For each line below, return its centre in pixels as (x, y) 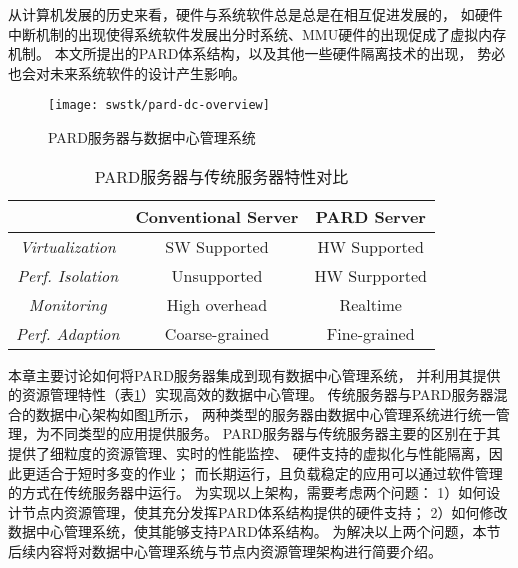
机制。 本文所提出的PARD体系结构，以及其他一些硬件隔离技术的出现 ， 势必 (257, 53)
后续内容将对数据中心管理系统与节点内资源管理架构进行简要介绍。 (225, 550)
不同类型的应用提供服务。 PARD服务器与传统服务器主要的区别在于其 (275, 433)
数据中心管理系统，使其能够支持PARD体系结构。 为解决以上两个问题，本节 (254, 531)
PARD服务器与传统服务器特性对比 (221, 176)
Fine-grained (370, 333)
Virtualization (67, 246)
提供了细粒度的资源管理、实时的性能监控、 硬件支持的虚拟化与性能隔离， (248, 453)
